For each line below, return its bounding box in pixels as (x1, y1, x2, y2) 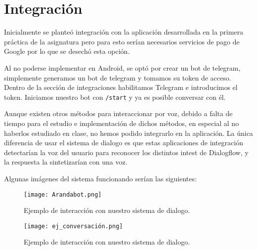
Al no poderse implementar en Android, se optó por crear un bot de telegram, (4, 62, 241, 73)
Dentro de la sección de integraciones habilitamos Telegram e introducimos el (4, 82, 238, 92)
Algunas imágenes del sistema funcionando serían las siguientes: (4, 173, 197, 183)
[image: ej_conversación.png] (24, 222, 123, 230)
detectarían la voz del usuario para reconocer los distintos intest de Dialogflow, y (4, 147, 249, 157)
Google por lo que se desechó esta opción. (4, 46, 130, 56)
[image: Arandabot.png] (24, 191, 102, 198)
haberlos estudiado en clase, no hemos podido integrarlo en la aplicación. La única (4, 127, 253, 138)
